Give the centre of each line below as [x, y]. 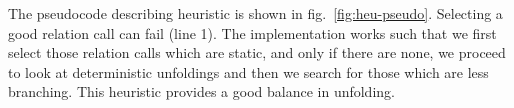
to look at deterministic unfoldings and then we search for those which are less [248, 71]
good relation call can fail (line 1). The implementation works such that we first [252, 32]
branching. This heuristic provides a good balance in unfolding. [201, 91]
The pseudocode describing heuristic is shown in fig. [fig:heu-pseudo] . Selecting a [255, 13]
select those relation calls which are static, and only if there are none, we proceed [257, 52]
